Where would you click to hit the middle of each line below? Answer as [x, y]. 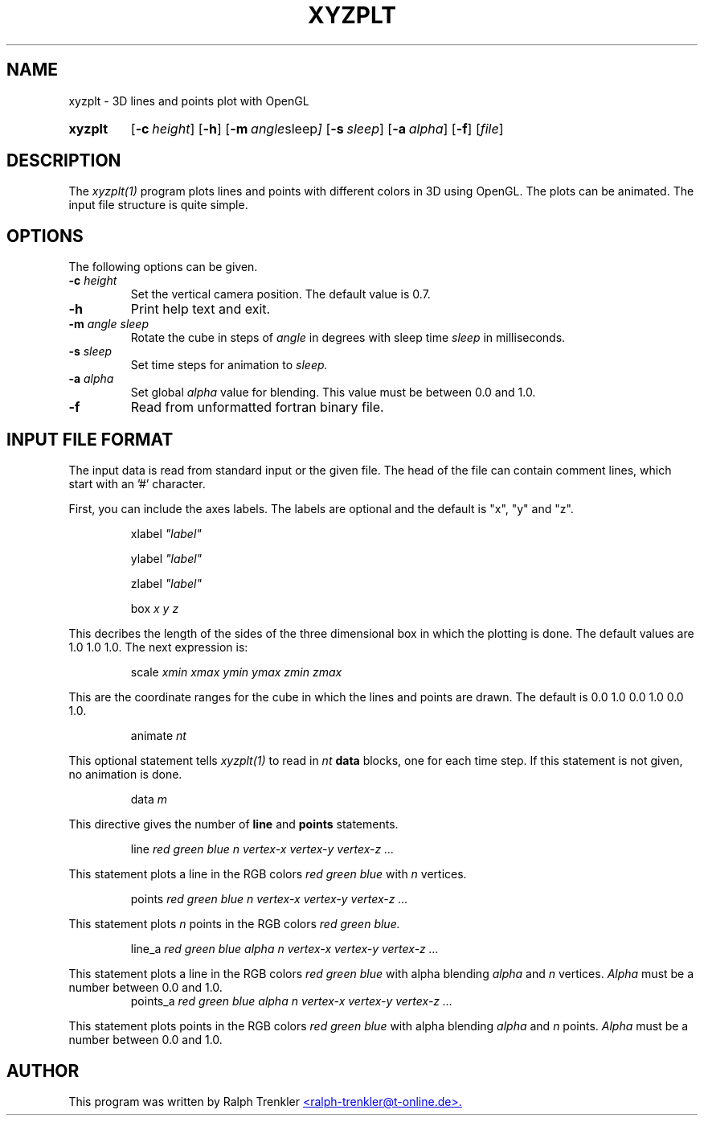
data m [149, 799]
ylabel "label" [166, 559]
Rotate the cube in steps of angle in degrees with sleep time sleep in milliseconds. [348, 338]
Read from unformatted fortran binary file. [257, 407]
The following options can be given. [163, 267]
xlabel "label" [166, 534]
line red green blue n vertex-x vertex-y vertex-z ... [262, 849]
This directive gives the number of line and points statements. [233, 824]
